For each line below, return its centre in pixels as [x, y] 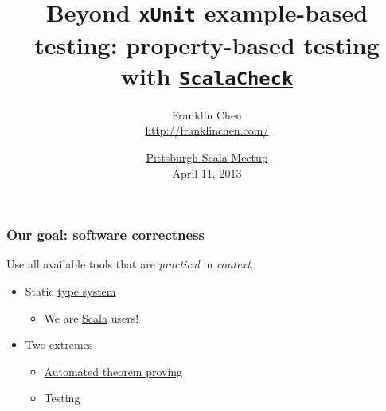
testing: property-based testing [207, 44]
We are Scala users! [92, 317]
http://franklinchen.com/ [207, 130]
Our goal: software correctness [105, 235]
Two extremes [59, 344]
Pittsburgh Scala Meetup [207, 157]
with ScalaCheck [207, 75]
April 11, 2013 [207, 172]
